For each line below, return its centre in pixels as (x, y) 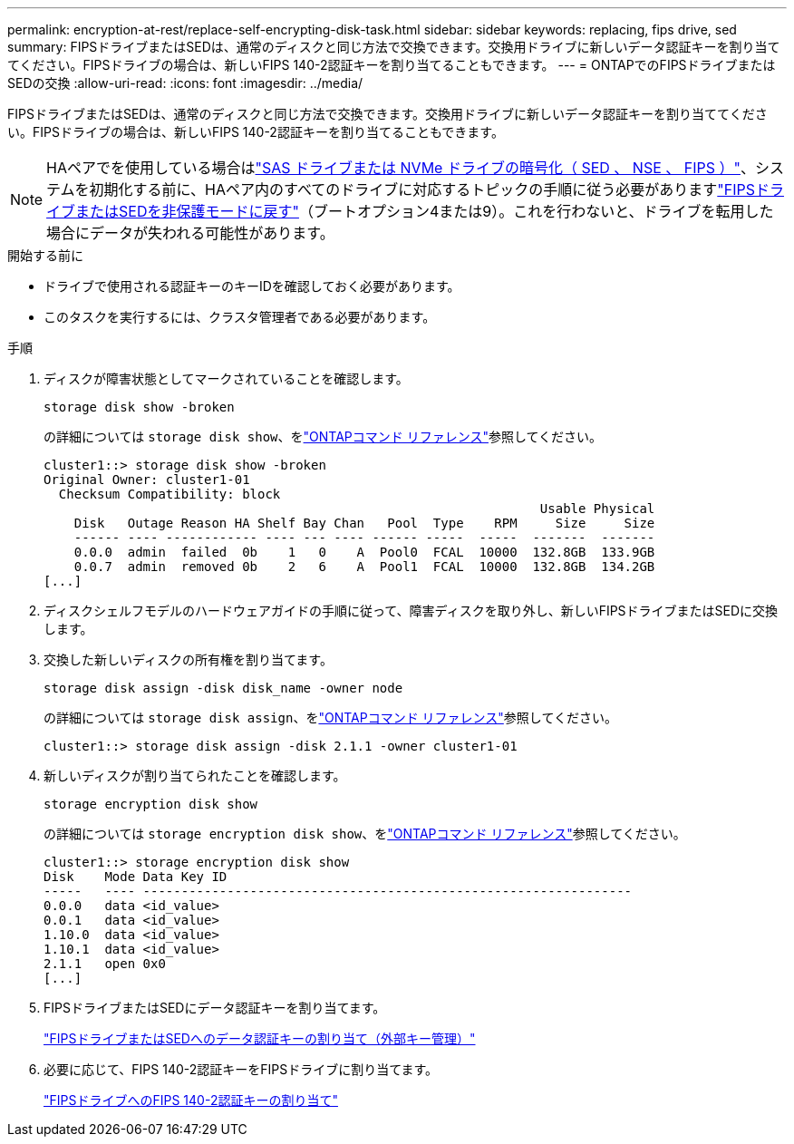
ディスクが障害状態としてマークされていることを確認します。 (226, 378)
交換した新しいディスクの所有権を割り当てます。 (188, 659)
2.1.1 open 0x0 (105, 964)
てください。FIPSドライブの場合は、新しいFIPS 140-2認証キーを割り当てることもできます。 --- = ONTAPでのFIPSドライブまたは (392, 65)
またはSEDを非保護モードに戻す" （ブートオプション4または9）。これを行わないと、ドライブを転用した (425, 211)
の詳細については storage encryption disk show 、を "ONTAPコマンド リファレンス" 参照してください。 (365, 834)
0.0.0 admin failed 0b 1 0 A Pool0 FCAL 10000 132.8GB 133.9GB (364, 552)
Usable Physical (597, 509)
